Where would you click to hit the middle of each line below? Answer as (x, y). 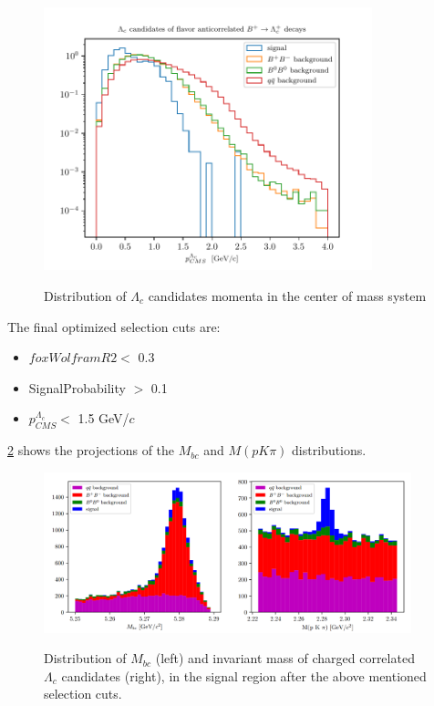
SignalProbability (77, 387)
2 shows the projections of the (91, 450)
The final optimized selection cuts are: (114, 326)
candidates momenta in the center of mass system (287, 295)
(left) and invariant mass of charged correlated (285, 658)
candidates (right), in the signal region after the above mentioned (244, 675)
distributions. (329, 450)
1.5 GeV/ (103, 418)
